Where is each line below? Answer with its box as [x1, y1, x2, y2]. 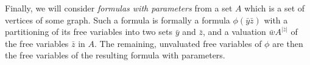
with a [264, 13, 288, 26]
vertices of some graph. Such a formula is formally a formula [5, 13, 230, 26]
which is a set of [244, 2, 305, 14]
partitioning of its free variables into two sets [5, 25, 172, 38]
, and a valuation [202, 25, 266, 38]
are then [272, 37, 303, 49]
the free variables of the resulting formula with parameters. [5, 49, 225, 61]
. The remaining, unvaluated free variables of [94, 37, 262, 49]
